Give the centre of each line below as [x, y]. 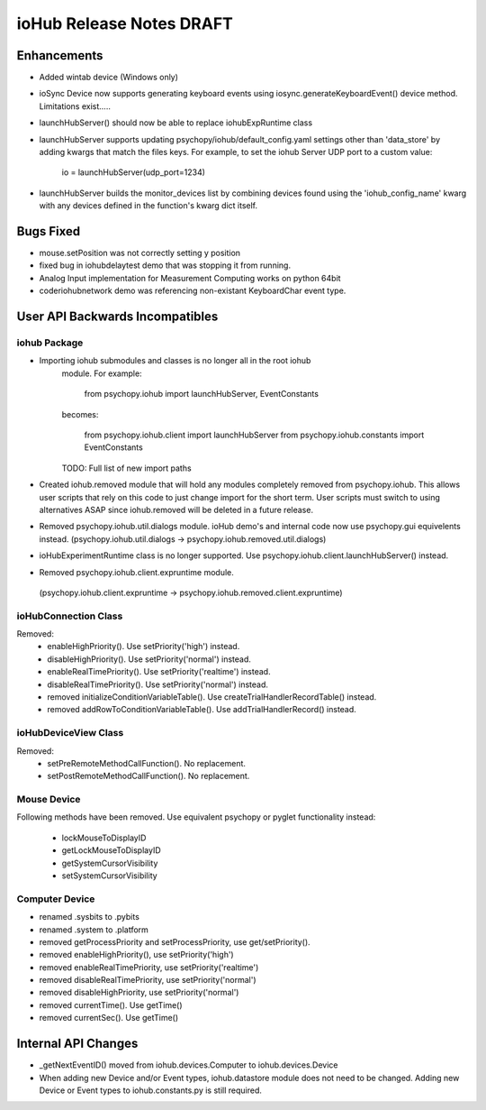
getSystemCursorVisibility [110, 863]
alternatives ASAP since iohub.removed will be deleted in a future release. [176, 509]
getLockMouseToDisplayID [111, 850]
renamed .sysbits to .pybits [89, 917]
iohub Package [50, 343]
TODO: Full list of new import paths [127, 468]
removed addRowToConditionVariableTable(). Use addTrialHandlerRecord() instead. [202, 710]
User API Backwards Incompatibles [117, 317]
